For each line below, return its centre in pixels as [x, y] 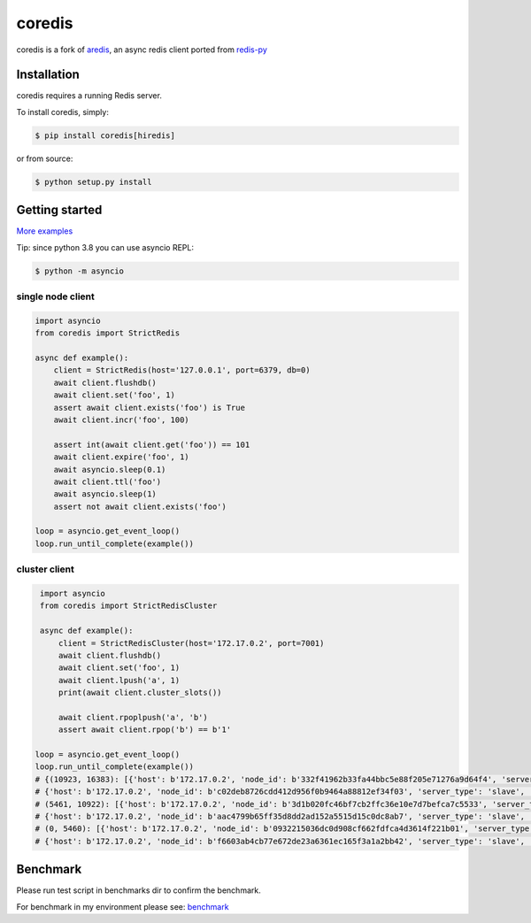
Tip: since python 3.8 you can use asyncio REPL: [105, 247]
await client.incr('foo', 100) [121, 419]
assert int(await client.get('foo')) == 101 [152, 444]
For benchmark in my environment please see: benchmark [123, 906]
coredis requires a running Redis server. [89, 96]
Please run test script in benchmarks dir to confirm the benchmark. [139, 890]
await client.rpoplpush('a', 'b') [133, 717]
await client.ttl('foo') [108, 481]
